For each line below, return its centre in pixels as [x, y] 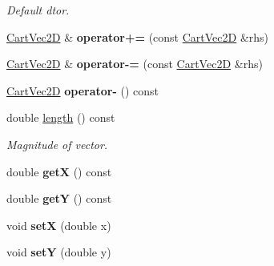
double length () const [61, 117]
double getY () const [59, 198]
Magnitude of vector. [57, 144]
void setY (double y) [59, 252]
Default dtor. [38, 10]
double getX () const [59, 171]
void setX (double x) [59, 225]
